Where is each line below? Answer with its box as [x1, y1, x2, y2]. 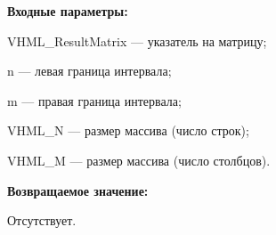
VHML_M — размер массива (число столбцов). [7, 150, 271, 169]
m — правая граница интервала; [7, 91, 182, 109]
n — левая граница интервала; [7, 61, 172, 80]
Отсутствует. [7, 211, 77, 230]
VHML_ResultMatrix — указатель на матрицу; [7, 31, 267, 50]
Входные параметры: [7, 2, 128, 20]
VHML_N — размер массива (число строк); [7, 121, 249, 140]
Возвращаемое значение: [7, 181, 149, 199]
